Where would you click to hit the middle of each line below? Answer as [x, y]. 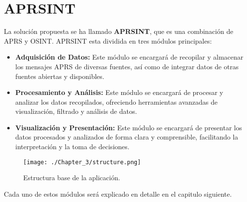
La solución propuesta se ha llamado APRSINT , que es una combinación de [119, 31]
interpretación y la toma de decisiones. [72, 147]
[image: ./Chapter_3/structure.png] [82, 162]
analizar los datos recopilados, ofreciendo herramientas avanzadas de [116, 101]
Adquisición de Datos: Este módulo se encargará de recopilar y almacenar [129, 57]
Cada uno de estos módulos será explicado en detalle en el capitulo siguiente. [118, 194]
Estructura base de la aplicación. [72, 178]
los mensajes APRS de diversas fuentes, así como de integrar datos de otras [127, 66]
